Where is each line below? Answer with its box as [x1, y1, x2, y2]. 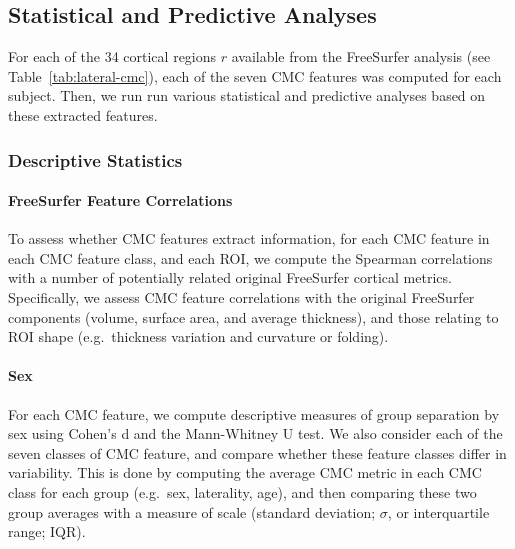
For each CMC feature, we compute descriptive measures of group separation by [8, 403, 500, 424]
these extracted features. [8, 104, 158, 125]
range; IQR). [8, 521, 86, 542]
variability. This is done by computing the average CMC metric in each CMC [8, 462, 482, 483]
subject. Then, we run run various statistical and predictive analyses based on [8, 85, 486, 106]
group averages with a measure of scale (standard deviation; [8, 501, 376, 522]
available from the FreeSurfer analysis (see [231, 46, 491, 67]
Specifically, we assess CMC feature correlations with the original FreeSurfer [8, 287, 475, 307]
